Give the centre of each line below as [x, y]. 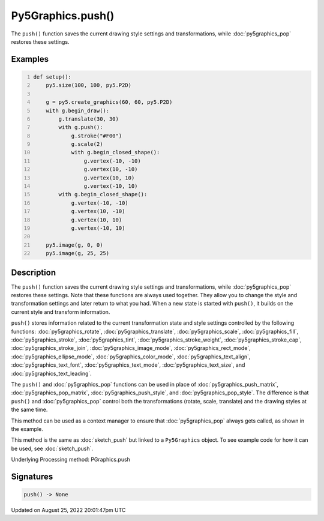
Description [34, 272]
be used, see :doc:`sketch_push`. [52, 448]
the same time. [29, 410]
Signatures [32, 476]
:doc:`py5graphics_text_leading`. [52, 373]
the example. [27, 429]
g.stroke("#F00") [97, 136]
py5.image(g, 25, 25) [78, 253]
